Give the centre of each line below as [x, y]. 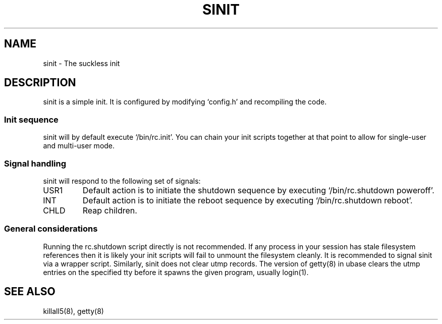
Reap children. [110, 210]
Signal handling [35, 163]
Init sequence [31, 119]
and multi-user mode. [79, 146]
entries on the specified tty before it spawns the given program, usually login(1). [176, 272]
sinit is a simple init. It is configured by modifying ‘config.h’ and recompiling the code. [185, 102]
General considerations [51, 229]
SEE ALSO [30, 292]
